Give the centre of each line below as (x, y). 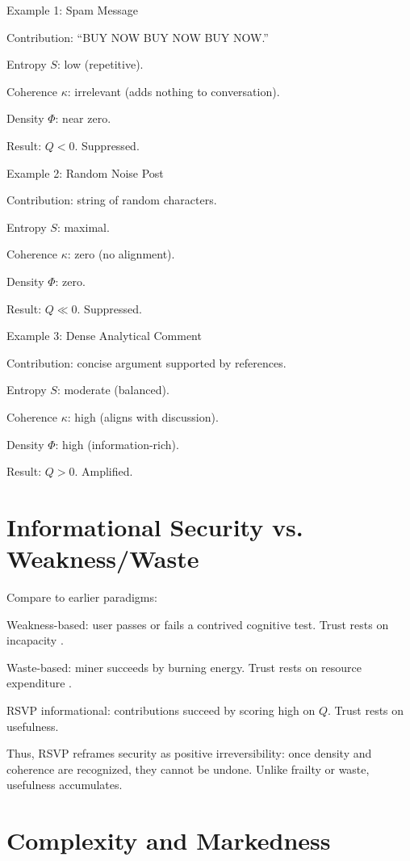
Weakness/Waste (103, 559)
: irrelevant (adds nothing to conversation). (174, 91)
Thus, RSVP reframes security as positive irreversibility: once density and (189, 753)
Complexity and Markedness (169, 840)
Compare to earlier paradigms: (82, 597)
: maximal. (83, 227)
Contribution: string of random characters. (112, 200)
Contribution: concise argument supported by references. (146, 362)
